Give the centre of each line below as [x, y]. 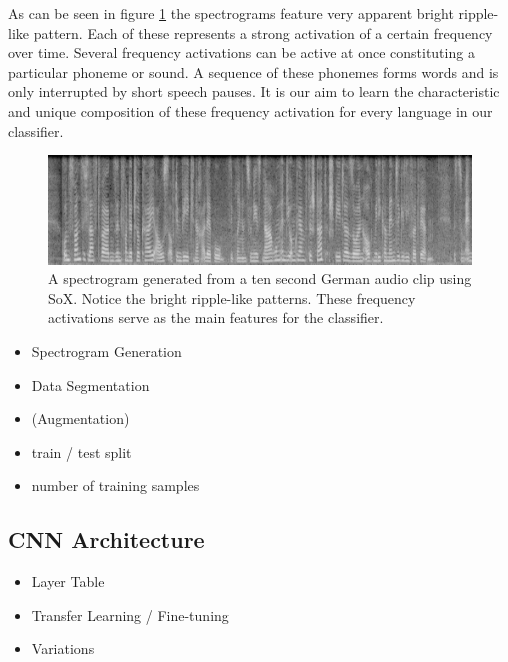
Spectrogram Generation [106, 350]
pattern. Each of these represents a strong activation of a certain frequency [263, 32]
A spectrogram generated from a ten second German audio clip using [260, 278]
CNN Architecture [106, 539]
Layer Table [68, 581]
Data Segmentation [90, 384]
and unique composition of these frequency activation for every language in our [250, 110]
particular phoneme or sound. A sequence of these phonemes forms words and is [253, 71]
